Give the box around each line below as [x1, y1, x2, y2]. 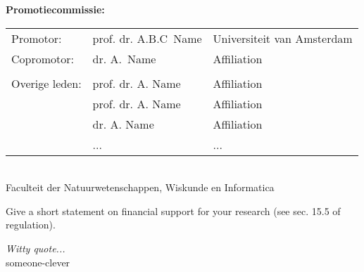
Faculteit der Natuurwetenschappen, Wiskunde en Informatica [6, 180, 275, 195]
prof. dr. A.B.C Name [92, 30, 202, 46]
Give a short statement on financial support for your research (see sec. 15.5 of [6, 203, 341, 218]
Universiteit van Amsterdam [213, 30, 353, 46]
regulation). [6, 217, 56, 232]
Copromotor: [11, 50, 74, 67]
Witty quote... [6, 240, 65, 255]
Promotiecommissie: [6, 2, 105, 16]
